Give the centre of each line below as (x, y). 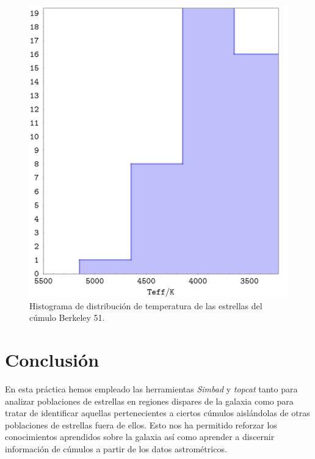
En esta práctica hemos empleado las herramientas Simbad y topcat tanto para (151, 389)
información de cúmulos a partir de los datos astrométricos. (116, 449)
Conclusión (52, 360)
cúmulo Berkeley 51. (67, 318)
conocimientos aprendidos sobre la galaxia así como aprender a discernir (140, 437)
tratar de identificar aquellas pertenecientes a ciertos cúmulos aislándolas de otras (157, 413)
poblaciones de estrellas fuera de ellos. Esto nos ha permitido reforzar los (141, 424)
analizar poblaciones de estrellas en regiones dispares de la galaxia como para (149, 401)
